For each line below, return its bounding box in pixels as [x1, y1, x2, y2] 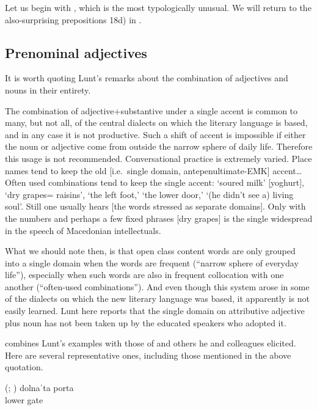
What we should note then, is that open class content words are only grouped [5, 244, 296, 257]
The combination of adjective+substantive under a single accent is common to [5, 104, 298, 117]
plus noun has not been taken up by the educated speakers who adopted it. [5, 316, 286, 329]
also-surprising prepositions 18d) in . [5, 13, 142, 26]
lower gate [5, 393, 43, 406]
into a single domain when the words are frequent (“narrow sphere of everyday [5, 256, 299, 269]
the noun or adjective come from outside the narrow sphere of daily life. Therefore [5, 140, 313, 153]
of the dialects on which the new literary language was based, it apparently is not [5, 292, 310, 305]
